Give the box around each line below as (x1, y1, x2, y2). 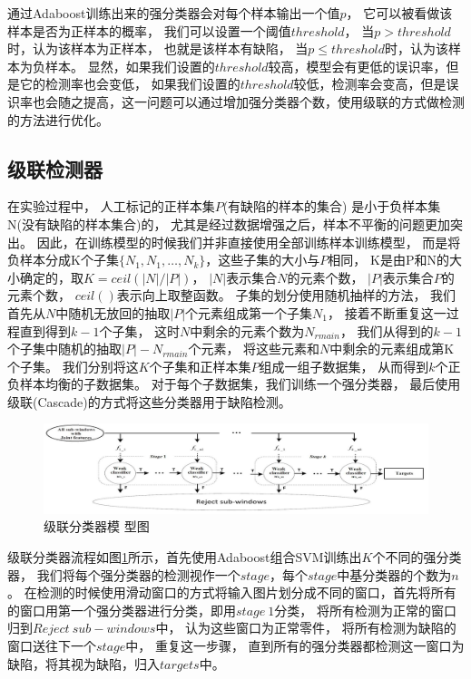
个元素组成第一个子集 (185, 303, 313, 322)
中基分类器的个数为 (337, 565, 452, 584)
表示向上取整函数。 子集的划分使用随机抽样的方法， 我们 (116, 286, 456, 305)
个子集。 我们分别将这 (7, 356, 139, 375)
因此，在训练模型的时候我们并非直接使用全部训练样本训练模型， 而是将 (36, 232, 461, 251)
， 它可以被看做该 (346, 4, 453, 22)
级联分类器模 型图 (44, 517, 150, 536)
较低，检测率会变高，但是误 (293, 74, 459, 93)
